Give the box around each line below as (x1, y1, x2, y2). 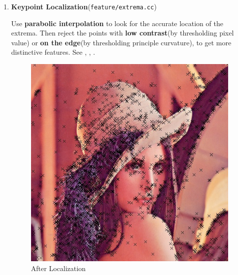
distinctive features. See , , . (11, 47, 95, 57)
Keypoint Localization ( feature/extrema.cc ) (11, 1, 157, 11)
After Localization (31, 263, 86, 273)
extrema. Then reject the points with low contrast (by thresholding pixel (11, 28, 234, 38)
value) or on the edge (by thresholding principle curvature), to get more (11, 37, 232, 47)
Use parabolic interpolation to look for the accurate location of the (11, 18, 223, 28)
